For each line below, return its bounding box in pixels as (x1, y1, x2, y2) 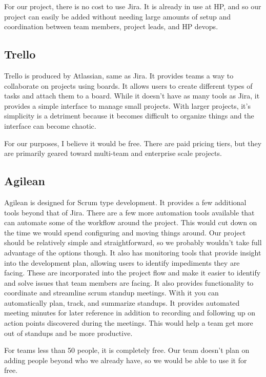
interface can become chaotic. (4, 120, 96, 131)
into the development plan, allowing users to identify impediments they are (4, 257, 240, 268)
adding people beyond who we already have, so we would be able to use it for (4, 354, 247, 365)
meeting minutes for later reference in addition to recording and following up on (4, 307, 255, 318)
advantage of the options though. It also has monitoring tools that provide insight (4, 247, 261, 257)
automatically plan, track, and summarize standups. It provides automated (4, 297, 240, 308)
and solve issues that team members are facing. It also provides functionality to (4, 277, 254, 288)
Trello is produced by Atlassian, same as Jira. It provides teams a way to (4, 70, 234, 81)
